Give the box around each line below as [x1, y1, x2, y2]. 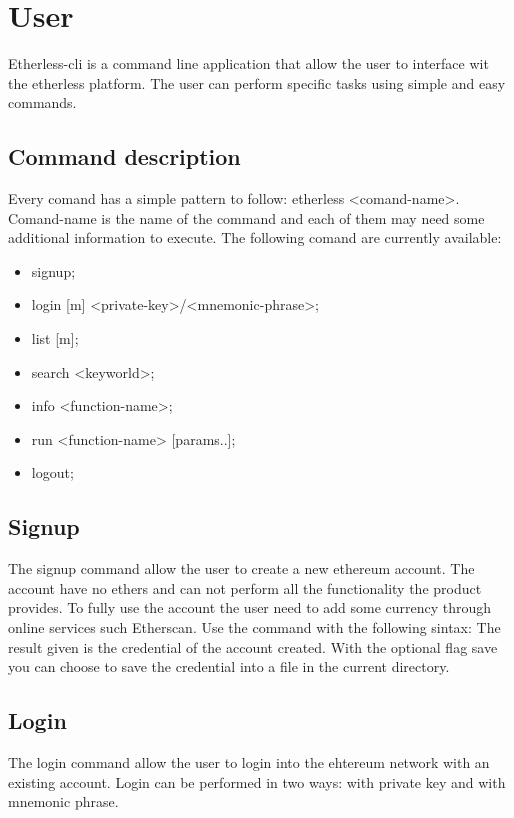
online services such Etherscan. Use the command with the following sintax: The [8, 617, 501, 638]
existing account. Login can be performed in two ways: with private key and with [8, 771, 506, 792]
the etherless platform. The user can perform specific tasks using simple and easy [8, 72, 506, 93]
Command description [8, 141, 241, 172]
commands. [8, 92, 77, 113]
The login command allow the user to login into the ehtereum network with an [8, 752, 490, 773]
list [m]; [31, 328, 79, 349]
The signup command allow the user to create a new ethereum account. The [8, 558, 475, 579]
